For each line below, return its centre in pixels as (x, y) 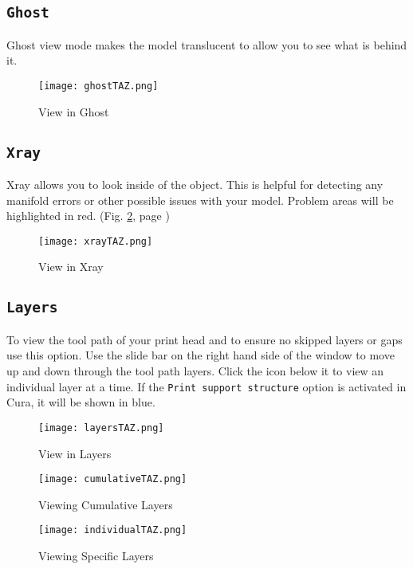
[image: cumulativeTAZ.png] (113, 479)
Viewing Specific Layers (96, 555)
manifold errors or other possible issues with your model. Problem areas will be (200, 200)
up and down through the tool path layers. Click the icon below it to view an (195, 371)
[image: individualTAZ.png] (113, 530)
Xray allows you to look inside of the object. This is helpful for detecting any (195, 184)
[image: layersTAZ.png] (101, 428)
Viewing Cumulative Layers (106, 504)
